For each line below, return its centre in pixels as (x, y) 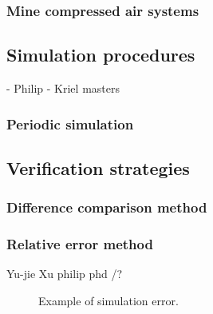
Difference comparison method (107, 207)
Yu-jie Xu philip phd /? (65, 274)
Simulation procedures (101, 55)
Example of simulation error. (108, 300)
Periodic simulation (70, 123)
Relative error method (80, 244)
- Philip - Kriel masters (63, 88)
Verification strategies (98, 167)
